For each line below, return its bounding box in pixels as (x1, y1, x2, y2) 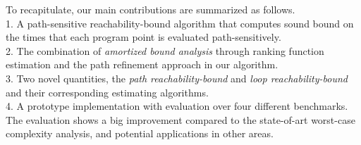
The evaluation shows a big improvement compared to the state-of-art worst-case (6, 112, 355, 127)
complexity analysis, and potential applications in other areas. (6, 126, 274, 141)
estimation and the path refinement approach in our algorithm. (6, 57, 279, 72)
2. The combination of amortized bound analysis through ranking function (6, 43, 324, 58)
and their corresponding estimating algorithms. (6, 84, 209, 99)
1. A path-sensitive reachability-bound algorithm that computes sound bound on (6, 15, 354, 30)
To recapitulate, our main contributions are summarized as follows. (6, 2, 295, 16)
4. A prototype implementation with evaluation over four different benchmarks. (6, 99, 348, 113)
